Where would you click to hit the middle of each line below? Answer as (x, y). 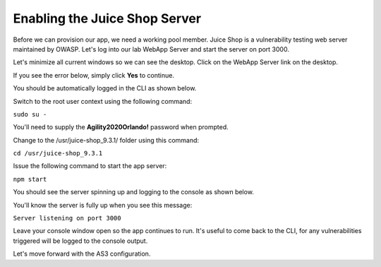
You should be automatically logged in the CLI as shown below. (105, 88)
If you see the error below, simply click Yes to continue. (93, 75)
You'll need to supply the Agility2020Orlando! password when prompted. (121, 127)
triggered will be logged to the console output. (80, 241)
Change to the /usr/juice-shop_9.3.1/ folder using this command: (106, 140)
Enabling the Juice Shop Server (107, 18)
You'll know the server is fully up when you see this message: (103, 205)
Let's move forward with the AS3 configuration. (82, 254)
